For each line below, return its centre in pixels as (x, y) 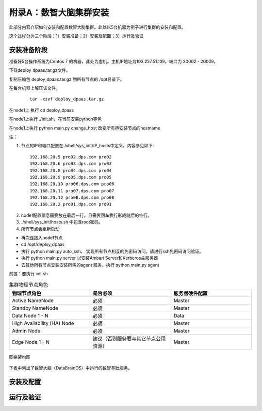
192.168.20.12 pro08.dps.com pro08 (72, 198)
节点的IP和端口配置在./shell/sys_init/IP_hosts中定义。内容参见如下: (88, 146)
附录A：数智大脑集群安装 (59, 13)
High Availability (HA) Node (43, 323)
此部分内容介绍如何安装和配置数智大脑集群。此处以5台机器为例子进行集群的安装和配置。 (98, 27)
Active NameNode (33, 300)
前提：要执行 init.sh (28, 274)
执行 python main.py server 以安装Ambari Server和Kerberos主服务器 (90, 258)
